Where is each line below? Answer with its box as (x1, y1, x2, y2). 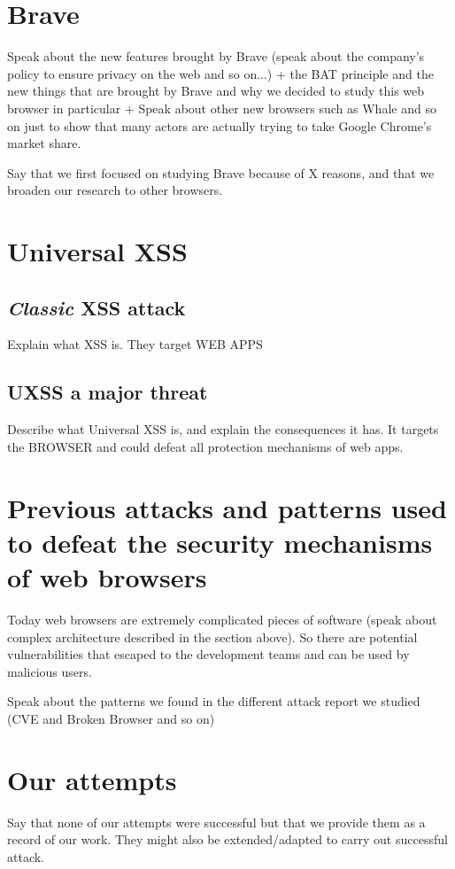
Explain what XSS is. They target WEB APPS (7, 335, 263, 353)
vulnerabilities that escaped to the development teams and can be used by (7, 645, 410, 663)
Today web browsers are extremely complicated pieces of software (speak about (7, 609, 437, 628)
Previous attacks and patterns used (7, 489, 447, 525)
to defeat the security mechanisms (7, 524, 433, 560)
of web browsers (7, 559, 207, 594)
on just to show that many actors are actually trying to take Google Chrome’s (7, 116, 432, 135)
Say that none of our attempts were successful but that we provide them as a (7, 812, 426, 831)
